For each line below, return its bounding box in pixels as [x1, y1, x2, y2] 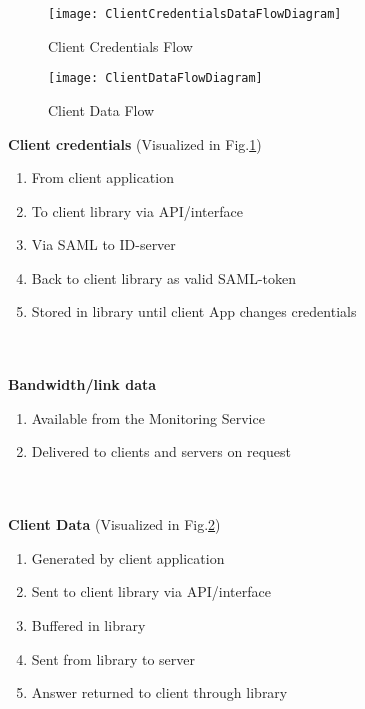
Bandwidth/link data [8, 374, 157, 395]
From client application [31, 167, 174, 188]
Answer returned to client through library [31, 682, 288, 703]
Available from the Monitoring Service [31, 407, 265, 428]
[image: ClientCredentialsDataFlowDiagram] [48, 7, 342, 21]
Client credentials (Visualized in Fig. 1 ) [8, 133, 262, 154]
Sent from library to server [31, 648, 196, 669]
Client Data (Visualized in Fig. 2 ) [8, 514, 221, 535]
